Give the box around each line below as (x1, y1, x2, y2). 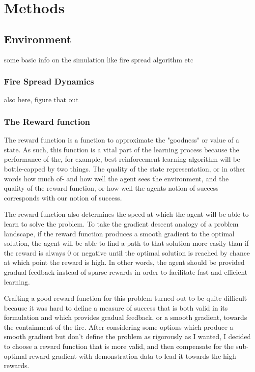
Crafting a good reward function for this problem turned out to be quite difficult (4, 293, 247, 303)
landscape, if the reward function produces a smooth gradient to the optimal (4, 228, 235, 238)
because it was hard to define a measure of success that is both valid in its (4, 302, 228, 313)
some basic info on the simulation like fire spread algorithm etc (4, 54, 194, 64)
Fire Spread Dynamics (4, 75, 94, 87)
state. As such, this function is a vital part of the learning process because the (4, 144, 239, 154)
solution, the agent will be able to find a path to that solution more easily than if (4, 238, 249, 248)
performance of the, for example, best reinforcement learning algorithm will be (4, 154, 240, 164)
